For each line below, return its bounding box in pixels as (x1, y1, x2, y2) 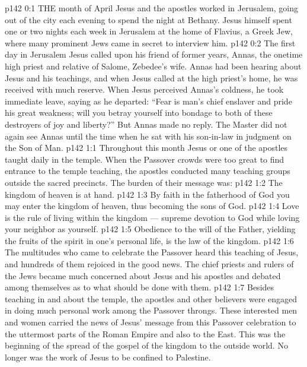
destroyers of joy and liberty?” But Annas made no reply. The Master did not (5, 118, 287, 130)
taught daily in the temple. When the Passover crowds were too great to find (5, 153, 284, 165)
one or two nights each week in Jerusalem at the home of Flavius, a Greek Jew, (5, 25, 293, 37)
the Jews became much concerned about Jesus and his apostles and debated (5, 269, 281, 281)
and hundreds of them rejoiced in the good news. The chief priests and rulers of (5, 258, 294, 270)
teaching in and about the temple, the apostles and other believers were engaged (5, 292, 298, 305)
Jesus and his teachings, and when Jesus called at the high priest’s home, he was (5, 71, 298, 84)
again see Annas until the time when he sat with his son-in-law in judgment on (5, 129, 292, 142)
